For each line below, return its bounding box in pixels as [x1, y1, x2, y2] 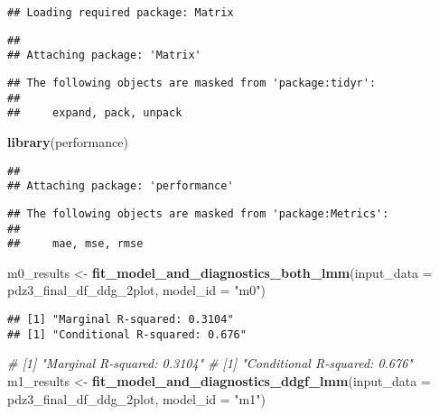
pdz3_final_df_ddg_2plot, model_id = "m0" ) [7, 281, 266, 300]
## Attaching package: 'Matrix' [7, 49, 201, 62]
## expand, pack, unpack [7, 106, 182, 120]
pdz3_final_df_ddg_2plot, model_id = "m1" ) [7, 389, 266, 408]
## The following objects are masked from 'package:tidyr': [7, 76, 377, 89]
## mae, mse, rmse [7, 237, 144, 251]
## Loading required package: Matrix [7, 6, 234, 19]
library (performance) [7, 132, 128, 151]
